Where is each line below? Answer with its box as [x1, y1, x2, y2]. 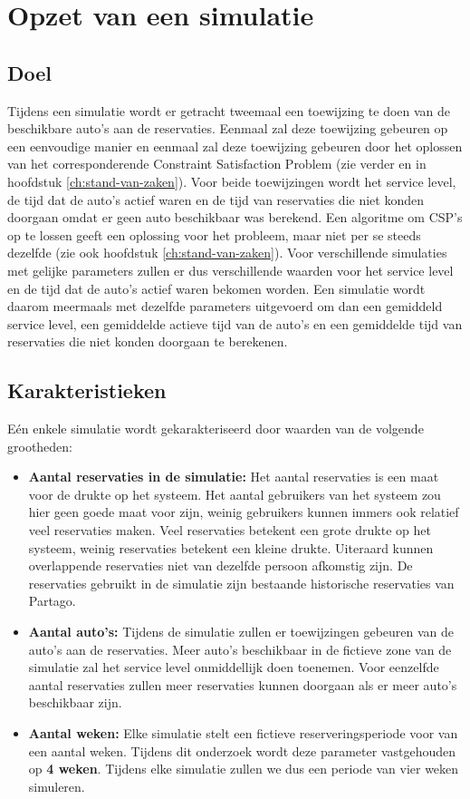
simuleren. [28, 776, 85, 795]
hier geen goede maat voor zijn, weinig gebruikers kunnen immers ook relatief [28, 502, 459, 521]
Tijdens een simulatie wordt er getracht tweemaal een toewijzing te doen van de [7, 101, 451, 120]
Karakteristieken [7, 376, 167, 404]
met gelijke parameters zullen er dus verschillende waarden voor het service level [7, 260, 454, 279]
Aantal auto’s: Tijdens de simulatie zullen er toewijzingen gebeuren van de [28, 622, 455, 641]
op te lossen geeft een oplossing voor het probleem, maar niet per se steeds [7, 225, 421, 244]
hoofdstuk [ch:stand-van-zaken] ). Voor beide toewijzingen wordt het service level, [7, 171, 456, 190]
